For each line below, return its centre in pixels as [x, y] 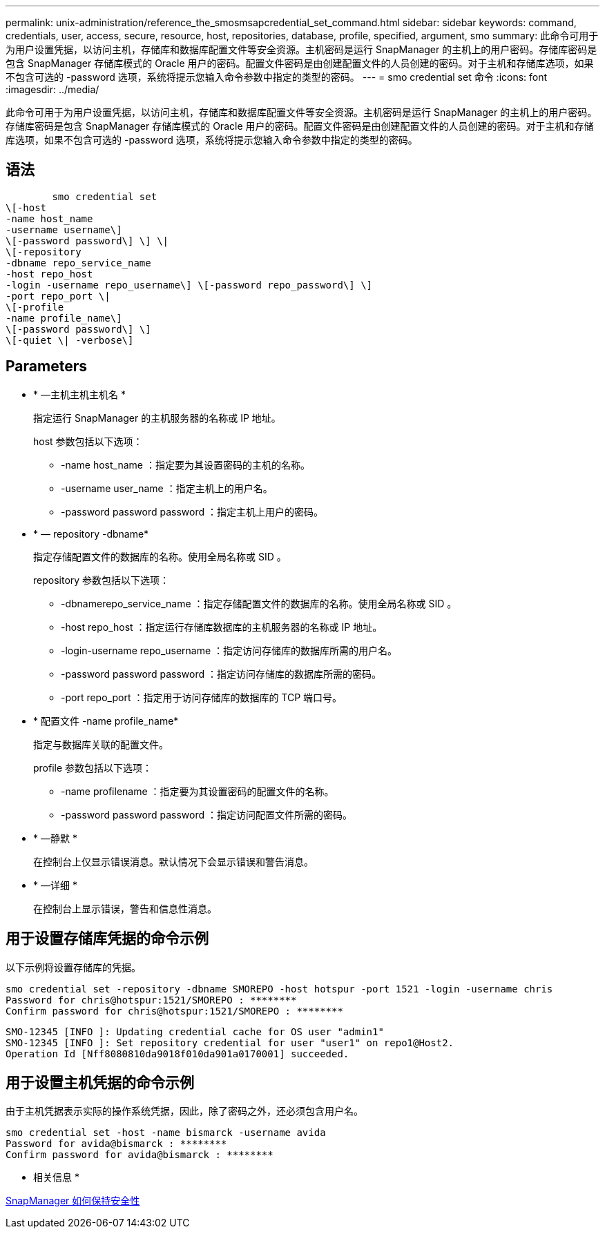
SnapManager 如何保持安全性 [73, 1201]
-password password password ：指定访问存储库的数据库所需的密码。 [221, 674]
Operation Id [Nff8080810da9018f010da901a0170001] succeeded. [177, 1054]
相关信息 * [56, 1177]
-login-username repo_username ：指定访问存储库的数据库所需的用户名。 [229, 650]
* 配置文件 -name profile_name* [106, 721]
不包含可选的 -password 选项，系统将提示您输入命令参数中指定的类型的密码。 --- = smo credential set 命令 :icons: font [277, 77]
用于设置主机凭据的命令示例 [100, 1082]
